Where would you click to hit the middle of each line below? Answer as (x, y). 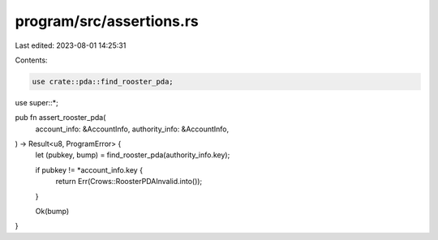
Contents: (31, 60)
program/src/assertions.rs (107, 21)
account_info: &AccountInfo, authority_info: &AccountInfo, (132, 129)
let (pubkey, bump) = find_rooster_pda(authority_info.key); (133, 155)
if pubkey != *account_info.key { (89, 169)
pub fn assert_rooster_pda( (60, 118)
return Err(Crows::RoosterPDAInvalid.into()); (129, 182)
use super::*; (36, 102)
